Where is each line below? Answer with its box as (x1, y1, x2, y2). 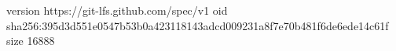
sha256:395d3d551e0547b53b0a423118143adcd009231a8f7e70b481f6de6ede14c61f (6, 17, 389, 33)
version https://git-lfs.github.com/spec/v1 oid (6, 2, 228, 18)
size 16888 (6, 32, 55, 49)
